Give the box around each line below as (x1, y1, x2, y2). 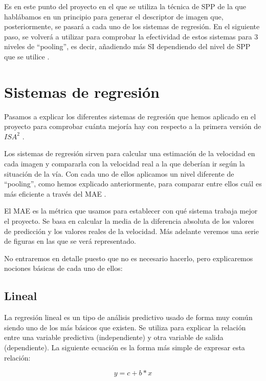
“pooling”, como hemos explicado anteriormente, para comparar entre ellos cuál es (4, 178, 262, 189)
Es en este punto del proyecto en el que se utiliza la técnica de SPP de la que (4, 1, 246, 11)
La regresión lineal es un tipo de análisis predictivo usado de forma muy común (4, 312, 253, 323)
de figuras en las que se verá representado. (4, 236, 136, 246)
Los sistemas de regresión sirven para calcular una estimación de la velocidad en (4, 148, 255, 159)
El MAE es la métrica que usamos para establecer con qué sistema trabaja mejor (4, 205, 258, 216)
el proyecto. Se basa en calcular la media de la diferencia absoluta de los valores (4, 216, 254, 226)
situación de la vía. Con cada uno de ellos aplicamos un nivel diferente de (4, 168, 234, 179)
